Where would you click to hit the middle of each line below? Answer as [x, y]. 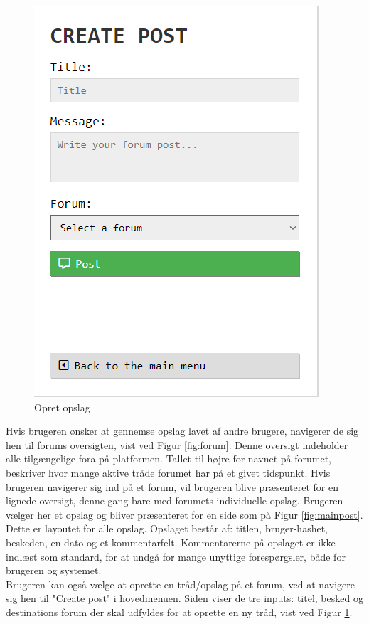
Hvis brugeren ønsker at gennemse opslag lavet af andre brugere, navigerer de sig [182, 431]
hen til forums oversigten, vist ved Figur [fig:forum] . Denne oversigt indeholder [177, 444]
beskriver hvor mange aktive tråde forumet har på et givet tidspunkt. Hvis [168, 472]
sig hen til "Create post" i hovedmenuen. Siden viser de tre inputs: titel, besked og [184, 598]
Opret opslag [62, 407]
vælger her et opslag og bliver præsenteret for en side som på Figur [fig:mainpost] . [184, 514]
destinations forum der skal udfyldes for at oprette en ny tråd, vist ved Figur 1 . [179, 612]
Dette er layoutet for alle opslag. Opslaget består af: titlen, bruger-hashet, [167, 528]
